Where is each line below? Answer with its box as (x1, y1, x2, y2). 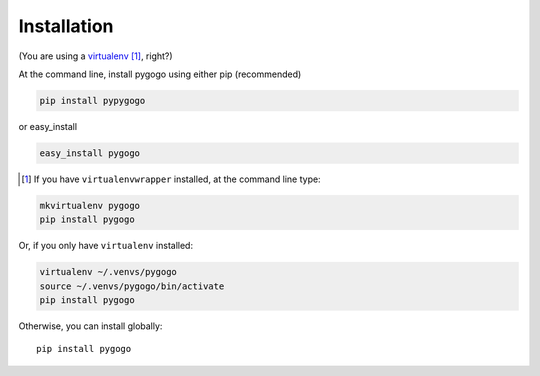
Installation (18, 15, 114, 37)
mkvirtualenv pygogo (39, 200, 140, 211)
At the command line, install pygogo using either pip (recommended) (18, 68, 302, 80)
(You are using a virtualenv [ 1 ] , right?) (18, 50, 174, 62)
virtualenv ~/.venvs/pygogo (39, 266, 177, 278)
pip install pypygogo (39, 95, 146, 106)
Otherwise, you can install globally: (18, 320, 163, 332)
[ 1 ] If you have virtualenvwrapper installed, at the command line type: (21, 173, 321, 185)
